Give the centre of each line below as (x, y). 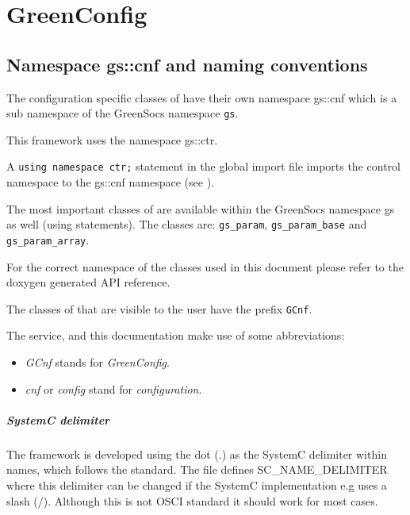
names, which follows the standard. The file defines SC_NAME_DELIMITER (197, 469)
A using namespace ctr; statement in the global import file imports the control (203, 166)
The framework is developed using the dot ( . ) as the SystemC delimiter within (197, 454)
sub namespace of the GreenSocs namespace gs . (123, 113)
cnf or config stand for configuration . (113, 388)
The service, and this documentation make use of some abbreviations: (176, 335)
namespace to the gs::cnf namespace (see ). (110, 182)
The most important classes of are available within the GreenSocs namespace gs (201, 208)
